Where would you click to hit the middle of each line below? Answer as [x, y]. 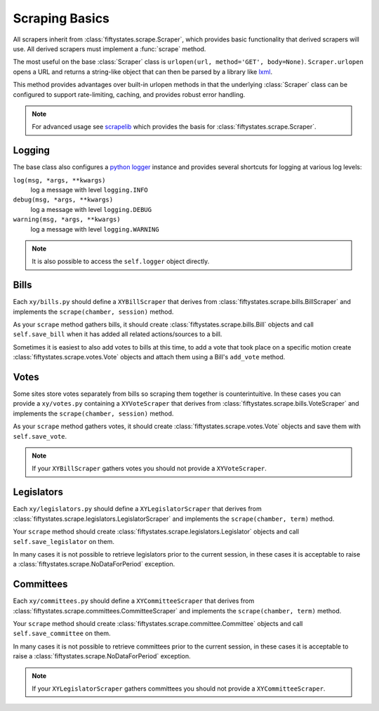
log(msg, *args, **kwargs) [59, 180]
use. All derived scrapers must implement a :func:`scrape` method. [109, 48]
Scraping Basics [61, 18]
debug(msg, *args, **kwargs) [63, 200]
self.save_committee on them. [62, 633]
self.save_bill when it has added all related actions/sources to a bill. [118, 334]
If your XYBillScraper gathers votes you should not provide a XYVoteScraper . [149, 469]
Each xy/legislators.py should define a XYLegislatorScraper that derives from [138, 509]
